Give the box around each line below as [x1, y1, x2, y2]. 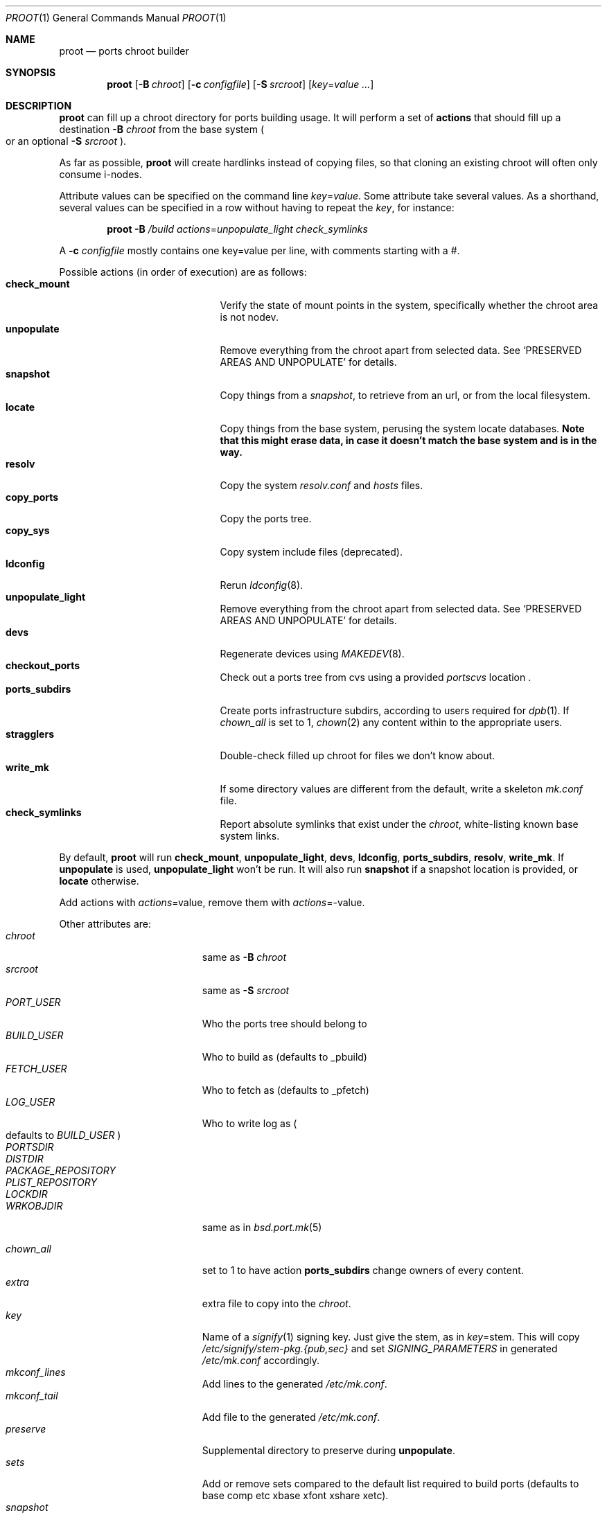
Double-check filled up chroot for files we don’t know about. [220, 750, 495, 761]
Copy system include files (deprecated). [220, 546, 403, 558]
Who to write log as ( [202, 1117, 297, 1129]
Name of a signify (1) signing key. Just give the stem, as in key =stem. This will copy [202, 1331, 580, 1343]
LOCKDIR [6, 1188, 48, 1200]
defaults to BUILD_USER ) [6, 1129, 121, 1141]
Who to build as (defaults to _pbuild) [202, 1051, 367, 1063]
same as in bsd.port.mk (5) [202, 1221, 322, 1233]
